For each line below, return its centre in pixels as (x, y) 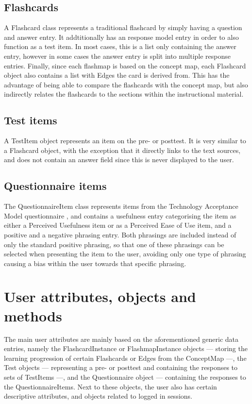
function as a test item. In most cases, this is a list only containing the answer (120, 46)
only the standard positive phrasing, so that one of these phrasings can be (114, 244)
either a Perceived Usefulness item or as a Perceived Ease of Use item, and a (118, 225)
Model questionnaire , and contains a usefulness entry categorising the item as (120, 215)
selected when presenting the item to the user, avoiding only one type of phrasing (125, 254)
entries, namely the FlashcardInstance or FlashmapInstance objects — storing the (126, 348)
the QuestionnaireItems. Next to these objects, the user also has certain (110, 386)
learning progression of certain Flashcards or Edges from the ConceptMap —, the (125, 358)
